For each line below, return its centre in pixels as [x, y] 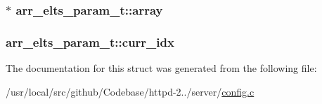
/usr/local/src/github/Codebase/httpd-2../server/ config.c [130, 91]
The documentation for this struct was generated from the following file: [161, 68]
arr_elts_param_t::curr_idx [90, 42]
